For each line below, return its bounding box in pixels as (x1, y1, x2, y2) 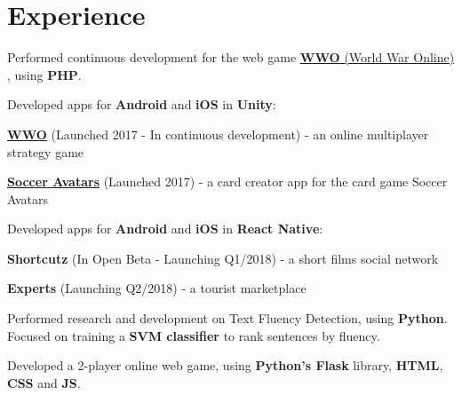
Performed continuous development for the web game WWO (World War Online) (7, 48, 455, 67)
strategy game (7, 142, 84, 161)
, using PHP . (7, 65, 82, 83)
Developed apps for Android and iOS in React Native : (7, 219, 323, 238)
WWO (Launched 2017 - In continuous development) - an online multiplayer (7, 124, 429, 143)
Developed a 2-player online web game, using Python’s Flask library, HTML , (7, 356, 443, 375)
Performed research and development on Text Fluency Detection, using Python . (7, 309, 448, 328)
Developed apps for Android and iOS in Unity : (7, 95, 276, 114)
